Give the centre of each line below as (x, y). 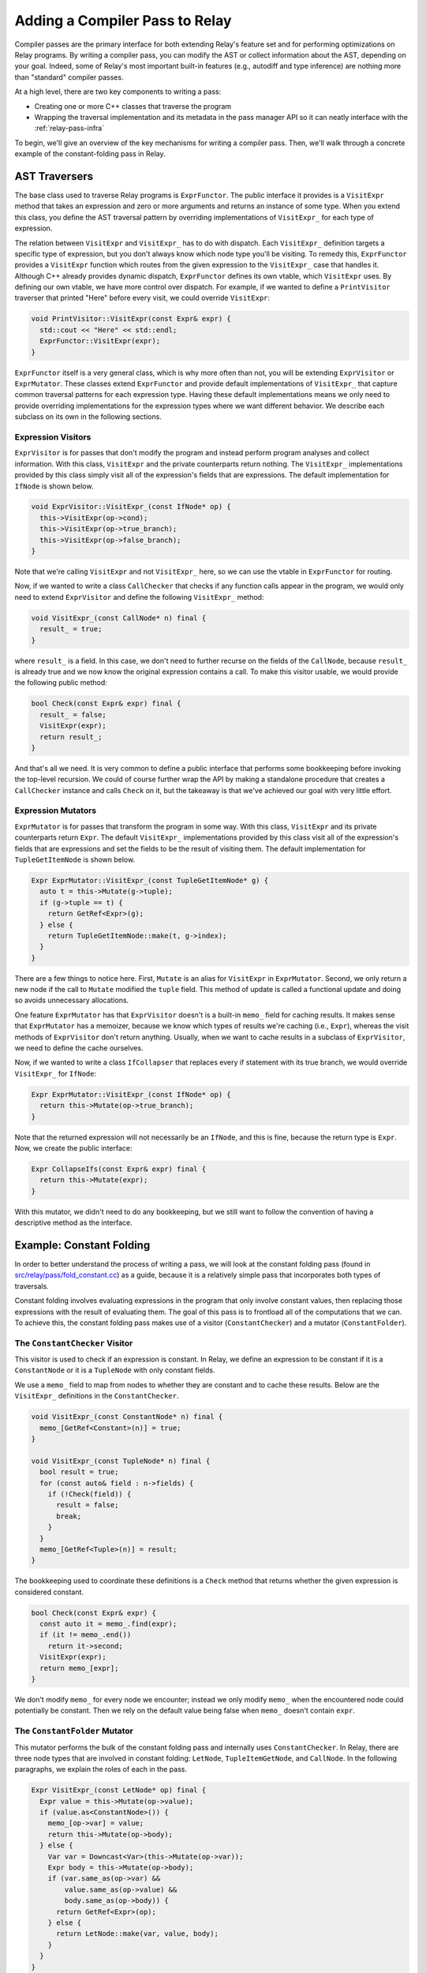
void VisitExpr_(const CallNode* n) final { (119, 618)
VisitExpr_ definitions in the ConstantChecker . (97, 1396)
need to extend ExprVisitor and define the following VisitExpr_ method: (139, 597)
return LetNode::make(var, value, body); (137, 1934)
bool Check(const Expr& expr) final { (106, 704)
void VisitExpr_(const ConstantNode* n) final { (127, 1417)
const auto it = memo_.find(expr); (108, 1624)
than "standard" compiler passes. (69, 77)
